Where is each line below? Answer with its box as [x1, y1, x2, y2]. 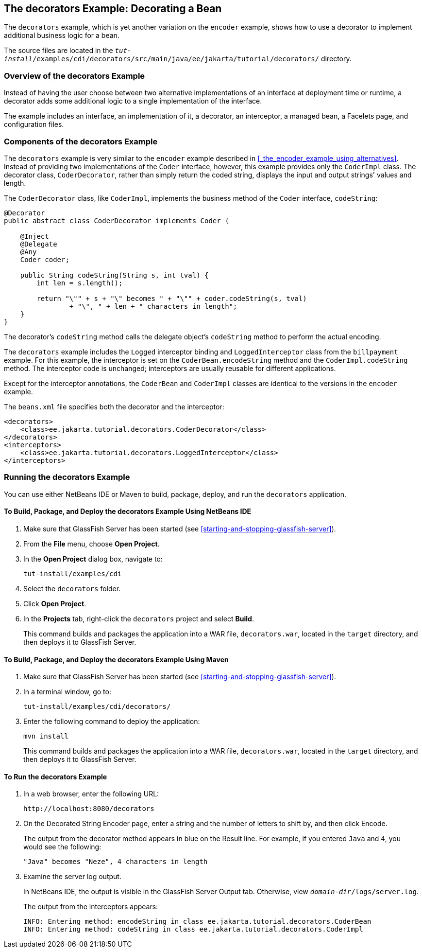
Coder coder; [20, 255, 69, 264]
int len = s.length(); [36, 279, 123, 287]
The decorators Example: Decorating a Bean [4, 2, 222, 15]
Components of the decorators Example [4, 136, 158, 146]
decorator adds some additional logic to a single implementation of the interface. [4, 97, 262, 106]
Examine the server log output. [23, 872, 121, 881]
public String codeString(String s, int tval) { [20, 271, 209, 279]
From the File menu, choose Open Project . [23, 539, 160, 548]
